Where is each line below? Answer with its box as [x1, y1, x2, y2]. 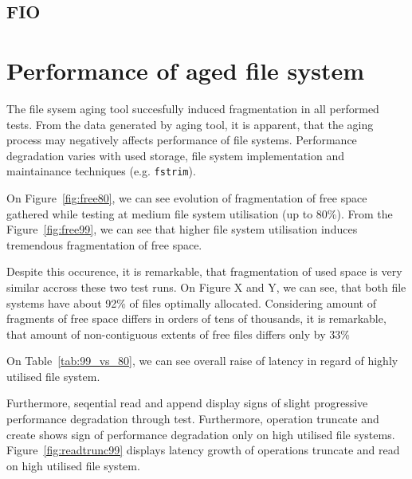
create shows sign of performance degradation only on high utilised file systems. [6, 426, 395, 442]
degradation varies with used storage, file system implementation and [6, 147, 344, 163]
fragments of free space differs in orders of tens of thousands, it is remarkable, [6, 310, 386, 327]
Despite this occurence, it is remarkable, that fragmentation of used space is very [6, 263, 402, 280]
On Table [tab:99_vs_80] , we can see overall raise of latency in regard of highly [6, 352, 398, 369]
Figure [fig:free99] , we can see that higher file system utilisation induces [6, 221, 358, 238]
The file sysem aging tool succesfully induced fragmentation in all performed [6, 100, 379, 116]
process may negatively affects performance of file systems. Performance [6, 132, 357, 148]
